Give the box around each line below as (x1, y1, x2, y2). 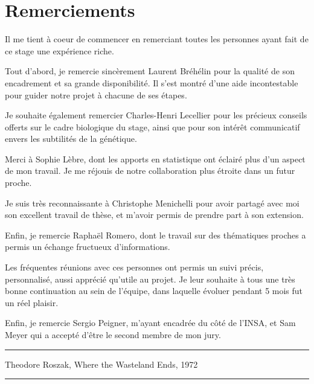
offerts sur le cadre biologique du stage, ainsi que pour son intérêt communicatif (5, 120, 300, 133)
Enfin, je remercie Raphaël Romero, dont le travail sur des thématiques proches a (5, 228, 306, 241)
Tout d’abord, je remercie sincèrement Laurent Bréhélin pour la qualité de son (5, 65, 295, 77)
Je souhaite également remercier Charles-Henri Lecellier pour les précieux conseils (5, 109, 307, 121)
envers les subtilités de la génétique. (5, 132, 137, 145)
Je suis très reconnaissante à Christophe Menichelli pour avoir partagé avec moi (5, 196, 300, 209)
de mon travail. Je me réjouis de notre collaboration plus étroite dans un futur (5, 164, 295, 177)
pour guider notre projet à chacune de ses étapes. (5, 88, 187, 101)
